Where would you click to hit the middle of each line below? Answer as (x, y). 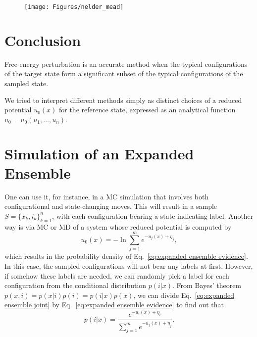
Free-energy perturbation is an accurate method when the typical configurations (126, 64)
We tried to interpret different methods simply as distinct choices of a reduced (123, 100)
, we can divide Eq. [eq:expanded (184, 295)
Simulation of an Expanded (99, 153)
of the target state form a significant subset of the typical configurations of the (124, 73)
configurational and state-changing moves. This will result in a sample (111, 206)
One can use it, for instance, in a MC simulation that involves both (107, 196)
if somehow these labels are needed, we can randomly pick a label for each (117, 275)
